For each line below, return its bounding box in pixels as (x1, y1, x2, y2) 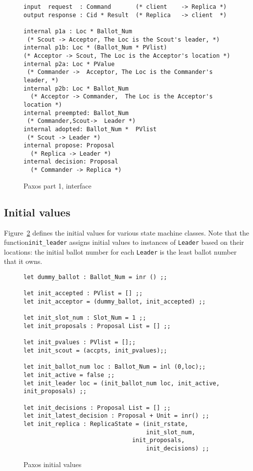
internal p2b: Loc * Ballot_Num (23, 85, 129, 92)
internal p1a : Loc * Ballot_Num (23, 27, 132, 35)
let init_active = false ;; (23, 371, 115, 378)
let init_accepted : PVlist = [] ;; (23, 290, 143, 297)
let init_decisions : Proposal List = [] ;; (23, 404, 171, 411)
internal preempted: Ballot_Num (23, 109, 129, 117)
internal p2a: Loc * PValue (23, 60, 115, 68)
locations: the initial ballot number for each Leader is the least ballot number (4, 246, 237, 257)
